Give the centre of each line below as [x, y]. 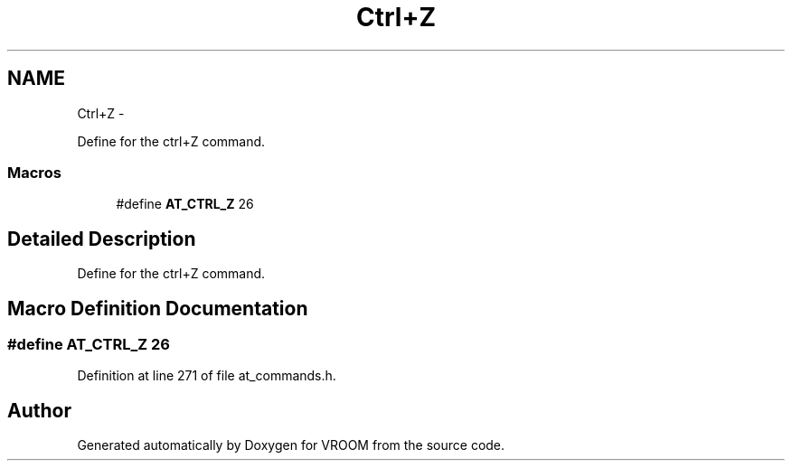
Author [39, 410]
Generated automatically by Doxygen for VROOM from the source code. [291, 445]
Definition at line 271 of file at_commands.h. [207, 376]
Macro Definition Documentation [158, 308]
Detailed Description [102, 239]
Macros [34, 172]
